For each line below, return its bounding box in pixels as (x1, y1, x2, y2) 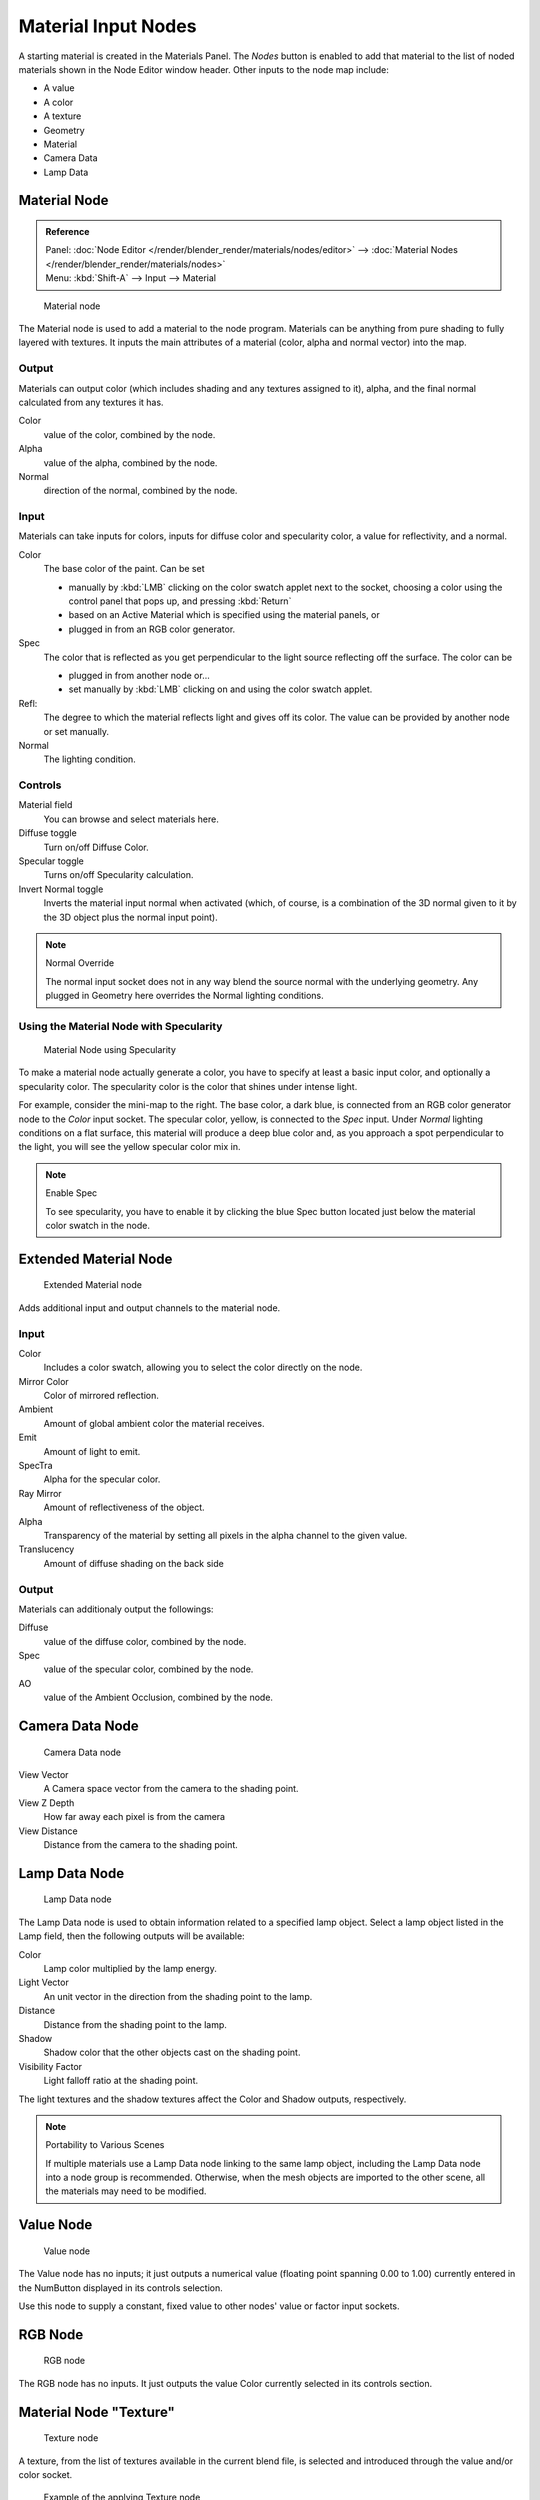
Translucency (18, 1543, 75, 1555)
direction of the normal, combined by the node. (43, 485, 238, 497)
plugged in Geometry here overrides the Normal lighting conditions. (45, 990, 324, 1002)
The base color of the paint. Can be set (43, 563, 205, 575)
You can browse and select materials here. (43, 813, 219, 825)
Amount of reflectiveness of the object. (43, 1501, 205, 1514)
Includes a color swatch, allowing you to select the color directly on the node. (43, 1361, 363, 1374)
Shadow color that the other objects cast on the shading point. (43, 2046, 301, 2059)
